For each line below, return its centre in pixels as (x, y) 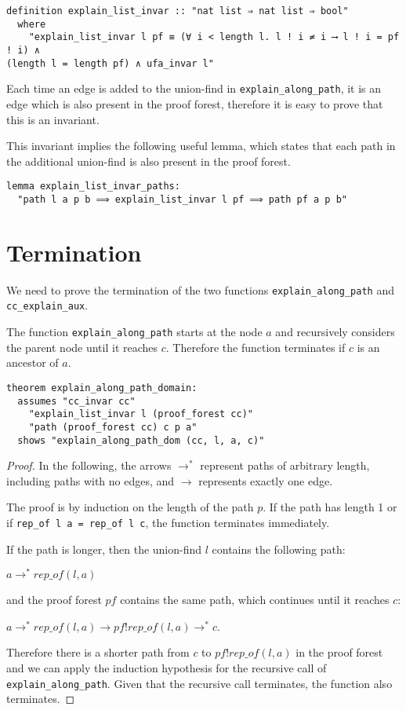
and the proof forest (54, 600)
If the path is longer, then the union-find (104, 549)
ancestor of (33, 362)
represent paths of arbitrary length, (285, 465)
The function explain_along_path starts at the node (134, 332)
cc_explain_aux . (47, 305)
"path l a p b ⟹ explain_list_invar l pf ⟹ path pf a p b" (182, 199)
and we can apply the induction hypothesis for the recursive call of (167, 668)
